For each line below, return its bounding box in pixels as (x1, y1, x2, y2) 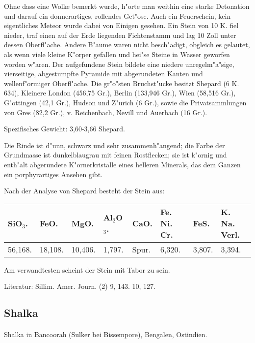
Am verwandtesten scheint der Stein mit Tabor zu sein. (4, 264, 170, 275)
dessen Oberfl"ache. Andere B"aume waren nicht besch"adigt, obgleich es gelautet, (4, 39, 250, 50)
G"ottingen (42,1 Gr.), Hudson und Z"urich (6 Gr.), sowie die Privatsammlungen (4, 97, 247, 107)
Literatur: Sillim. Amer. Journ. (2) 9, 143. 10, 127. (4, 281, 155, 291)
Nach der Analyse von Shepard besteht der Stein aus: (4, 186, 165, 196)
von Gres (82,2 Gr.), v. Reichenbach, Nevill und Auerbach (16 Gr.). (4, 107, 207, 117)
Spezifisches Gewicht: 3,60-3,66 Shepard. (4, 124, 125, 134)
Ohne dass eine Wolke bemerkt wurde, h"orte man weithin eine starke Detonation (4, 1, 250, 11)
